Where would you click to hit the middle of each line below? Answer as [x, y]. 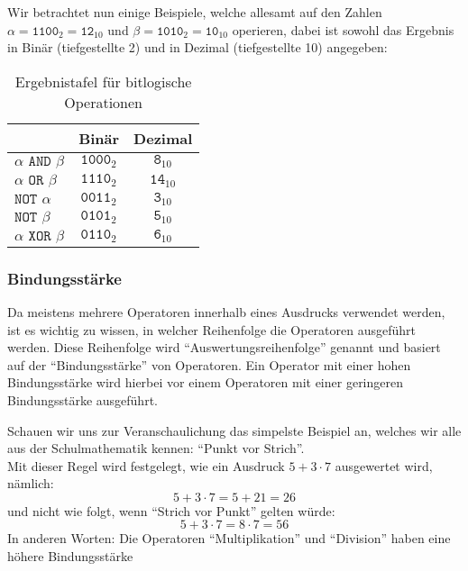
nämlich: [31, 483]
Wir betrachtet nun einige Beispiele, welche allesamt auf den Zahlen [195, 12]
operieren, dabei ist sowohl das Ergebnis [343, 29]
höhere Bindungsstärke [70, 556]
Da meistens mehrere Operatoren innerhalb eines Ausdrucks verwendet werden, [226, 311]
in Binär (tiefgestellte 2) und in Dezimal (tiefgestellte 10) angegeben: [197, 47]
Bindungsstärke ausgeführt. [83, 399]
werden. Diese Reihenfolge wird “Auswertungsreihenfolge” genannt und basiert [224, 347]
